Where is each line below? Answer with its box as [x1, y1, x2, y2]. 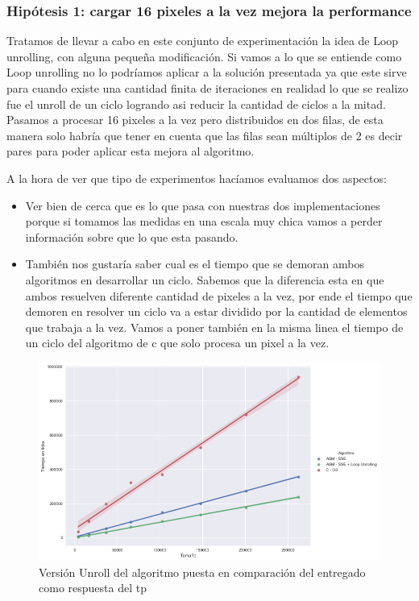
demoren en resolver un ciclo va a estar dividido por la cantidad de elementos [25, 303, 408, 320]
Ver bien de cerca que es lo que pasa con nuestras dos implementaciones [25, 197, 380, 213]
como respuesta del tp [39, 579, 147, 596]
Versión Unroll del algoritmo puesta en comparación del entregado [39, 563, 366, 580]
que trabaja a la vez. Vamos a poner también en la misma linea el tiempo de [25, 318, 404, 335]
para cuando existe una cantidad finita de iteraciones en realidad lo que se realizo [6, 80, 409, 96]
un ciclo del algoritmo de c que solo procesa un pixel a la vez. [25, 334, 330, 351]
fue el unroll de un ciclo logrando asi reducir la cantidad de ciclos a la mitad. [6, 95, 386, 112]
